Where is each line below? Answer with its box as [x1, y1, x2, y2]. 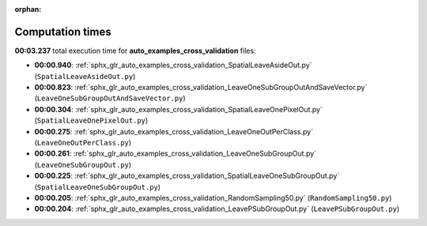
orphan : [14, 5, 42, 13]
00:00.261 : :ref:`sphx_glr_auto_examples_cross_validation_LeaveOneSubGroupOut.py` [34, 149, 316, 158]
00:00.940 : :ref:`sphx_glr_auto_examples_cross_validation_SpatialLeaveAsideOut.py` [34, 60, 312, 70]
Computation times [14, 24, 111, 39]
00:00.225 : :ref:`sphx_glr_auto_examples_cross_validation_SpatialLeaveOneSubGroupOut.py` [34, 171, 340, 181]
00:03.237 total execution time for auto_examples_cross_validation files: [14, 46, 256, 55]
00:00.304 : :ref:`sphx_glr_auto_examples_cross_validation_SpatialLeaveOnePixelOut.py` [34, 104, 323, 114]
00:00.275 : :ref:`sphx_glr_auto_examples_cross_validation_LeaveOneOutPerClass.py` [34, 126, 314, 136]
